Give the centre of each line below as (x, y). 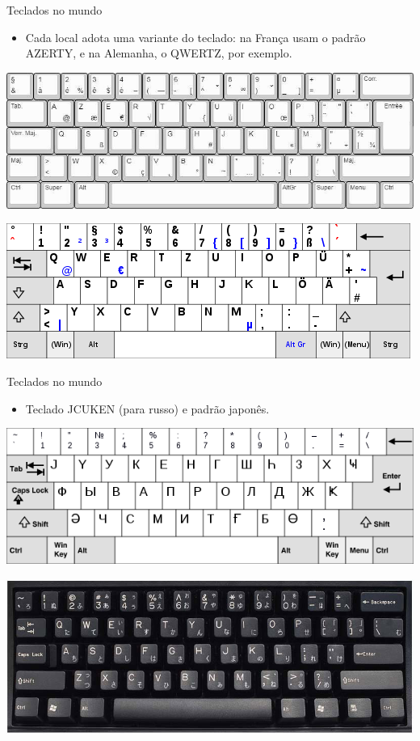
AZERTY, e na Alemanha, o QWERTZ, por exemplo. (159, 53)
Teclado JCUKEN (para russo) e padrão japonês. (147, 408)
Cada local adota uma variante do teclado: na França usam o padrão (195, 37)
